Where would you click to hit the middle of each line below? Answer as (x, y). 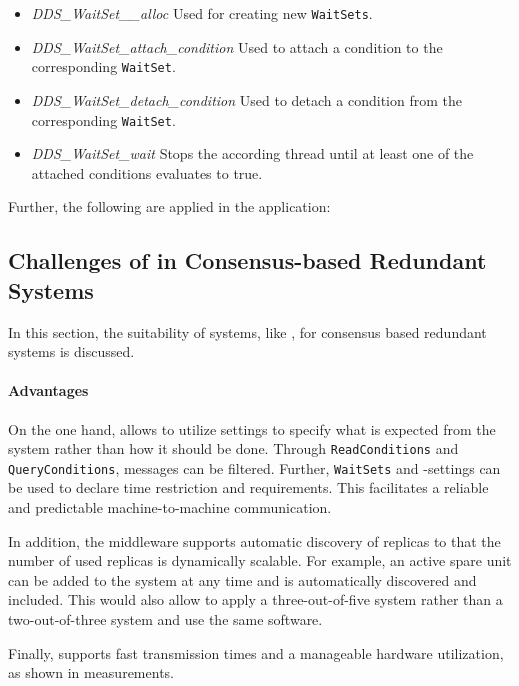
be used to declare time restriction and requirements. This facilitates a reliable (248, 487)
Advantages (48, 390)
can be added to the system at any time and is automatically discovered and (242, 579)
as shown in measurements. (91, 672)
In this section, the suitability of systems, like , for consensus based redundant (247, 331)
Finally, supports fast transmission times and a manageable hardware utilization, (256, 652)
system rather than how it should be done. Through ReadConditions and (233, 448)
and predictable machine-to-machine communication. (170, 507)
